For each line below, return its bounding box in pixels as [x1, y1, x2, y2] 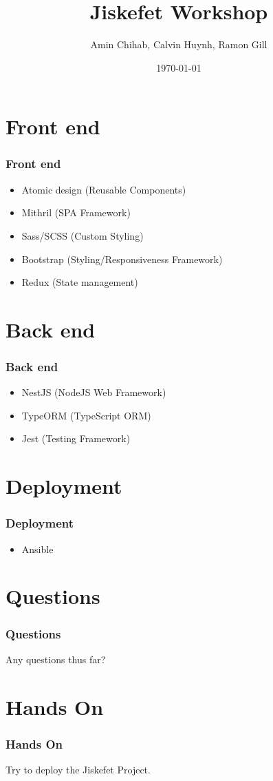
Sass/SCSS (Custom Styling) [21, 228, 144, 242]
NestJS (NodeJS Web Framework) [21, 385, 166, 399]
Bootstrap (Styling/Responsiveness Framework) [21, 251, 223, 266]
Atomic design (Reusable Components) [21, 182, 186, 196]
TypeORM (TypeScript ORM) [21, 408, 151, 422]
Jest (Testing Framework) [21, 431, 131, 446]
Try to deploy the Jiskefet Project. [6, 762, 151, 777]
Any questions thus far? [6, 652, 106, 666]
